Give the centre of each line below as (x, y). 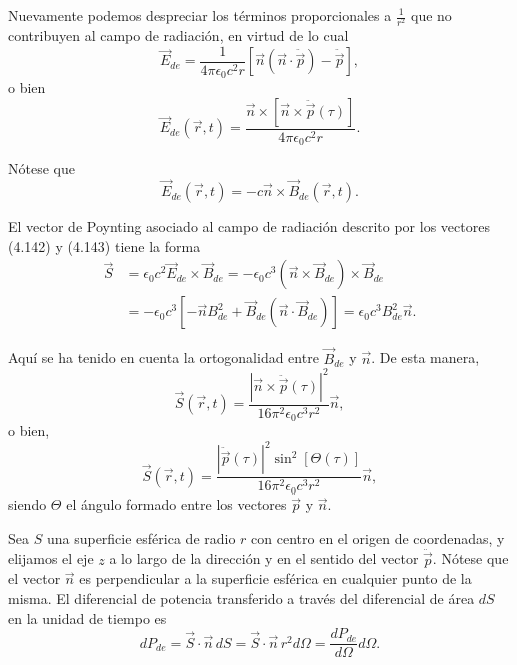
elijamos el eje (51, 558)
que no (431, 15)
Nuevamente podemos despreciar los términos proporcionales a (200, 15)
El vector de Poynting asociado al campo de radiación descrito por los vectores (249, 226)
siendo (27, 504)
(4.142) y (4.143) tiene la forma (104, 245)
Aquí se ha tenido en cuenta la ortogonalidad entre (163, 357)
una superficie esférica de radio (141, 537)
